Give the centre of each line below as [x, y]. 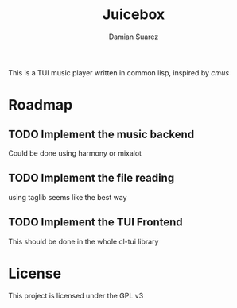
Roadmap [41, 105]
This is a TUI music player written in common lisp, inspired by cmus [118, 72]
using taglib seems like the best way [68, 197]
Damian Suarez [134, 37]
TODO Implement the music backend [101, 134]
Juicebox [134, 15]
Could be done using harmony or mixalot [75, 153]
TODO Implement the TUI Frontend [95, 223]
